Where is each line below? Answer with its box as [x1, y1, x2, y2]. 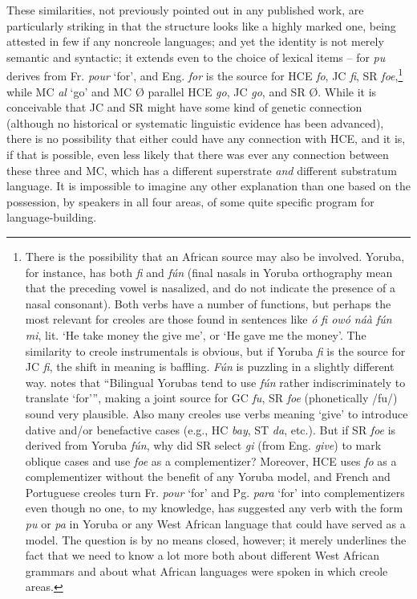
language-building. [6, 209, 97, 226]
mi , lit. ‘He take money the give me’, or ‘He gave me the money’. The [25, 326, 366, 343]
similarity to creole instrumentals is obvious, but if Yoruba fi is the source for [25, 342, 406, 359]
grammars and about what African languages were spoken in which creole [25, 562, 388, 579]
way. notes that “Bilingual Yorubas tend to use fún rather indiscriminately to [25, 373, 406, 390]
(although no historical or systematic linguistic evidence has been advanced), [6, 114, 384, 131]
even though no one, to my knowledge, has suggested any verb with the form [25, 499, 403, 516]
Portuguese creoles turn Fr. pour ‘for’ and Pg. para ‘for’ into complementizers [25, 483, 405, 500]
